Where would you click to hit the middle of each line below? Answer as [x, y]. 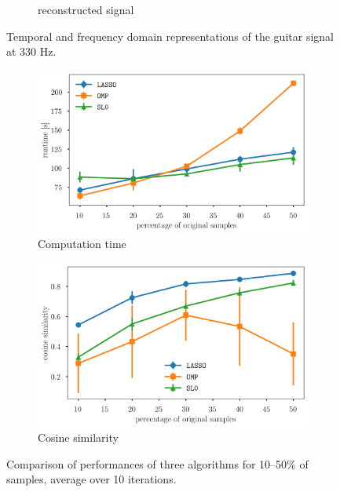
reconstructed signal [86, 9]
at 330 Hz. [31, 51]
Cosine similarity [78, 437]
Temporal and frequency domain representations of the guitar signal [170, 36]
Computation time [82, 244]
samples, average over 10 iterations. [91, 479]
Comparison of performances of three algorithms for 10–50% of [157, 463]
